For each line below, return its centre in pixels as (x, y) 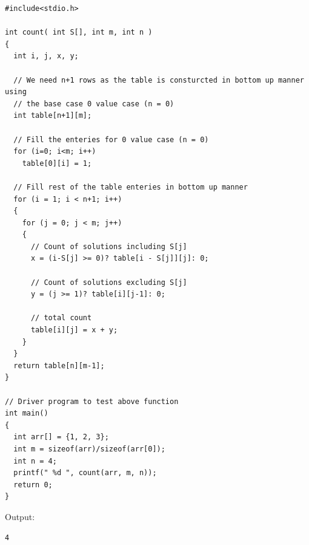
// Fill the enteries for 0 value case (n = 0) (111, 139)
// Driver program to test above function (92, 401)
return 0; (33, 485)
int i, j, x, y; (46, 56)
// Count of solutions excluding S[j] (109, 282)
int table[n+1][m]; (53, 116)
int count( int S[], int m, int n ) (79, 33)
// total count (61, 318)
